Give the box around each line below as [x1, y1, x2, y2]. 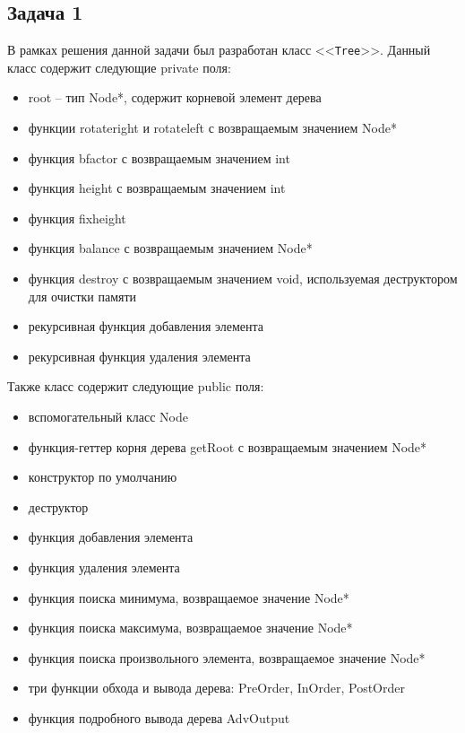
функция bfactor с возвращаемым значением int [28, 148, 290, 167]
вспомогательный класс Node [28, 406, 188, 425]
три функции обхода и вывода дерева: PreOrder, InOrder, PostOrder [28, 678, 405, 697]
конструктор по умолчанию [28, 467, 177, 486]
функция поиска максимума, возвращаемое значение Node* [28, 618, 353, 637]
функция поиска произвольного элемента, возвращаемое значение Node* [28, 648, 426, 667]
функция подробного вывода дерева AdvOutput [28, 708, 290, 727]
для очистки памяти [28, 286, 137, 305]
